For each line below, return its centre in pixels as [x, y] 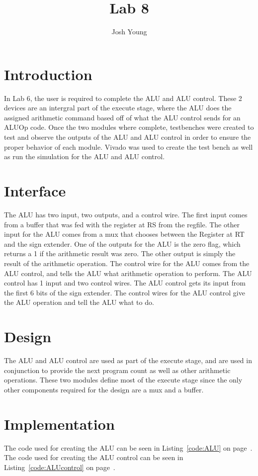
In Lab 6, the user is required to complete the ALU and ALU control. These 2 [123, 98]
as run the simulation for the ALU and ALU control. [85, 156]
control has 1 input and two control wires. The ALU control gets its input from [125, 283]
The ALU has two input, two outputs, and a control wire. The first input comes [126, 214]
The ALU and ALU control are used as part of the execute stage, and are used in [128, 360]
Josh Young [129, 32]
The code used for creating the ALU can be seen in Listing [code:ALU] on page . [128, 447]
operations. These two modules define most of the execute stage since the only [123, 380]
